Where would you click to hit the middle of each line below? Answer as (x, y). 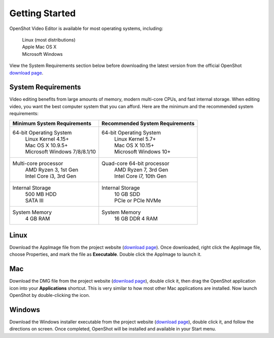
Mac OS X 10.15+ (134, 145)
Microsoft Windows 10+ (143, 151)
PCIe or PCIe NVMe (138, 200)
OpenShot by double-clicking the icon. (50, 295)
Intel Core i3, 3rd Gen (51, 176)
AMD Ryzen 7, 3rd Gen (141, 170)
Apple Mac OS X (39, 47)
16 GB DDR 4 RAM (136, 218)
